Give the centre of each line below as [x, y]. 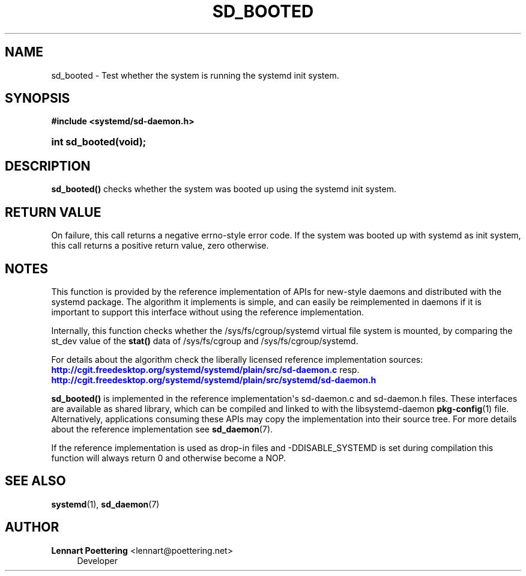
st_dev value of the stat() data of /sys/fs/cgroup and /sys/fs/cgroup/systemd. [205, 341]
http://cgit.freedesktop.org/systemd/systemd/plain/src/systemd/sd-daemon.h [214, 380]
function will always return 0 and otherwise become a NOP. [169, 458]
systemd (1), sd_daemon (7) [105, 504]
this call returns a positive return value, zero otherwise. [160, 246]
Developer [97, 560]
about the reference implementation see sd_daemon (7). [162, 429]
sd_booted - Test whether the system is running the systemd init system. [195, 75]
